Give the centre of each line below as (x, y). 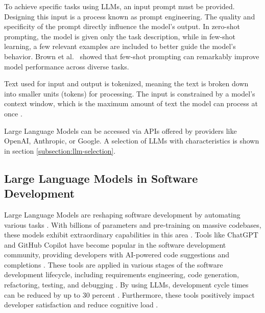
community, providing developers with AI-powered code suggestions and (117, 255)
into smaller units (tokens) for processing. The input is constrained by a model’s (130, 93)
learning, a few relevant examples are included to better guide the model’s (120, 46)
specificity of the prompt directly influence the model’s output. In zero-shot (122, 26)
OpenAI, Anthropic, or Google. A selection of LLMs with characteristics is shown (132, 141)
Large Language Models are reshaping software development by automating (122, 214)
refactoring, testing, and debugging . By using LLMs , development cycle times (126, 285)
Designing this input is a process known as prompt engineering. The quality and (130, 16)
